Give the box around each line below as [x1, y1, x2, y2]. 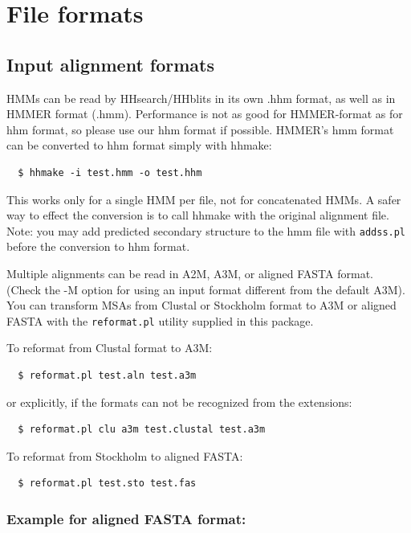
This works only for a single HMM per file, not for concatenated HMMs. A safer [6, 191, 401, 207]
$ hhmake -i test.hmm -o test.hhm [18, 166, 202, 178]
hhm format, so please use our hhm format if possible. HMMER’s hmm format [6, 121, 394, 137]
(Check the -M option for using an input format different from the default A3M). [6, 281, 405, 297]
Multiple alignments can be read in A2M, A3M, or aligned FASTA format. [6, 264, 373, 281]
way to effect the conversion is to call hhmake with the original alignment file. [6, 207, 389, 223]
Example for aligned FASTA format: [6, 508, 246, 528]
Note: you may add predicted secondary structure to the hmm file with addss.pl [6, 222, 406, 239]
